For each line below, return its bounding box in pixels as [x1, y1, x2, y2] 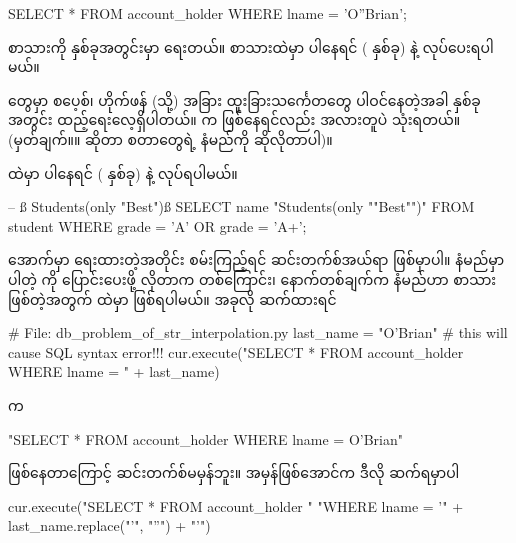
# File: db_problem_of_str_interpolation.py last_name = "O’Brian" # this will [8, 322, 508, 343]
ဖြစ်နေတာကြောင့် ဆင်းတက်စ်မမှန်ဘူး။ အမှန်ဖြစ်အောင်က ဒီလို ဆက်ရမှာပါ [8, 462, 460, 483]
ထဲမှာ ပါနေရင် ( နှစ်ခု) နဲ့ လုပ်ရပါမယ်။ [8, 162, 238, 183]
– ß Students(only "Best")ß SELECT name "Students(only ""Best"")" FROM [8, 196, 475, 217]
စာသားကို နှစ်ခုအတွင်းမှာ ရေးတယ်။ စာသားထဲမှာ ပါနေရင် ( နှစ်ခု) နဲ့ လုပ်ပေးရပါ [8, 36, 494, 57]
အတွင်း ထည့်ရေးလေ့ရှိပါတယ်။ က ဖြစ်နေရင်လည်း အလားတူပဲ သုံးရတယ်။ [8, 109, 461, 130]
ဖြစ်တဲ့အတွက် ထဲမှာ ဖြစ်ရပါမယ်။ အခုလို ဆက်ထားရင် [8, 288, 337, 309]
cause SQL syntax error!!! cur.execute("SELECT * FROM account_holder [8, 341, 464, 362]
